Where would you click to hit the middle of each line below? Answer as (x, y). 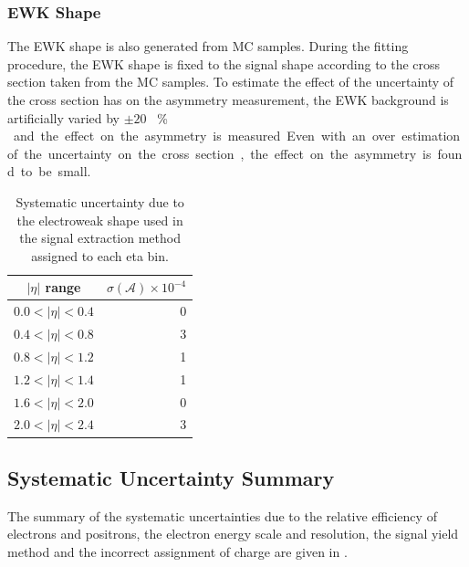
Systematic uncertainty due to (100, 201)
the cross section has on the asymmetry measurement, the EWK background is (228, 100)
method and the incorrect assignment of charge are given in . (177, 551)
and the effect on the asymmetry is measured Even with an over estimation (237, 136)
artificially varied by (63, 117)
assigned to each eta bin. (100, 255)
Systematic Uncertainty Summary (171, 477)
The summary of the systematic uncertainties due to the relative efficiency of (222, 515)
